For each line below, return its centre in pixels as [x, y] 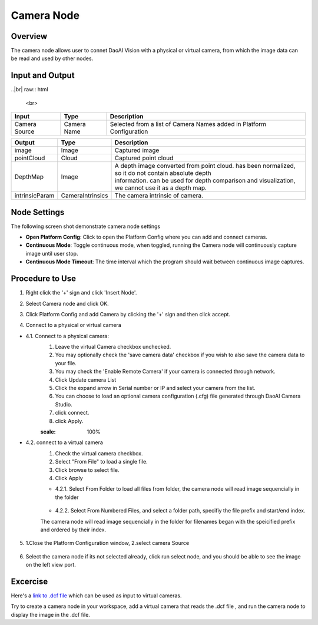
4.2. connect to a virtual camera [64, 442]
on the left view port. [51, 565]
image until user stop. [52, 253]
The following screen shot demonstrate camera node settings [86, 226]
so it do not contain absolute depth [163, 173]
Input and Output [43, 76]
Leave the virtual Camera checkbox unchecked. [113, 347]
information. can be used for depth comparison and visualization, [205, 181]
